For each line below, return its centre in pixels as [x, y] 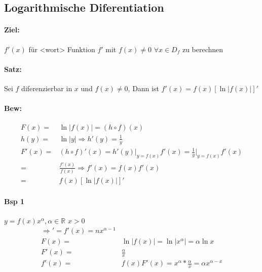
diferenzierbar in [47, 88]
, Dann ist [143, 88]
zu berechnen [203, 49]
